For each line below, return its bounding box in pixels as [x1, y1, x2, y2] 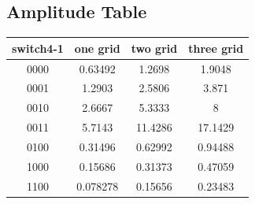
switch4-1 [12, 39, 64, 56]
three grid [188, 39, 244, 56]
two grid [131, 39, 178, 56]
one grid [74, 39, 120, 56]
